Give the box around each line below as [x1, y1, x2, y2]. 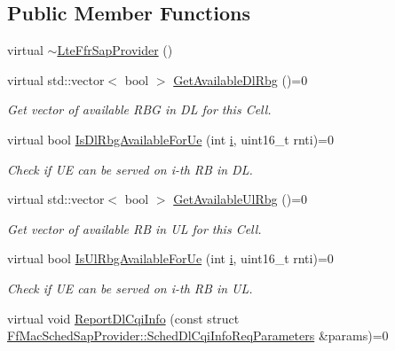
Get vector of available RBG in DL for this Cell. [7, 100, 272, 119]
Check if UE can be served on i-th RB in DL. [7, 160, 253, 178]
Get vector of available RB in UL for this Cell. [7, 219, 262, 238]
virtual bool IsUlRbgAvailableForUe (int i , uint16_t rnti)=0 [7, 249, 334, 268]
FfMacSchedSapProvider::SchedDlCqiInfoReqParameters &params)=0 [7, 326, 389, 345]
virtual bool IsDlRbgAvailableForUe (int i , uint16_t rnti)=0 [7, 129, 334, 148]
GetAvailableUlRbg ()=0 [173, 190, 308, 208]
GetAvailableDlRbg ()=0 [173, 70, 308, 89]
